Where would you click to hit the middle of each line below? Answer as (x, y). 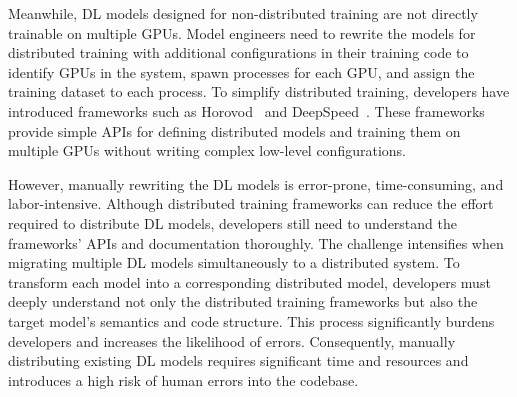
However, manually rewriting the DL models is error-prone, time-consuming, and (256, 183)
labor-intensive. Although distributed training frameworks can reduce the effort (251, 203)
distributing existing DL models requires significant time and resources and (238, 360)
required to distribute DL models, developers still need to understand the (232, 222)
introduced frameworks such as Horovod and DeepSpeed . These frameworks (246, 110)
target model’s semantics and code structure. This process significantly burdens (251, 320)
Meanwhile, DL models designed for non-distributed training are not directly (243, 13)
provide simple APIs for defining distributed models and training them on (234, 130)
